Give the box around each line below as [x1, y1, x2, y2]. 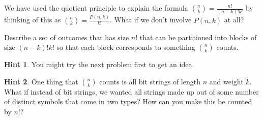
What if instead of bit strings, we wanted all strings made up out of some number [4, 86, 259, 97]
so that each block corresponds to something [56, 42, 195, 52]
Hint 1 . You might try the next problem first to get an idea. [4, 59, 194, 70]
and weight [209, 76, 244, 86]
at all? [224, 14, 244, 25]
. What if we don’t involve [109, 14, 192, 25]
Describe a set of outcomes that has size [4, 32, 129, 42]
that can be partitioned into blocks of [139, 32, 257, 42]
